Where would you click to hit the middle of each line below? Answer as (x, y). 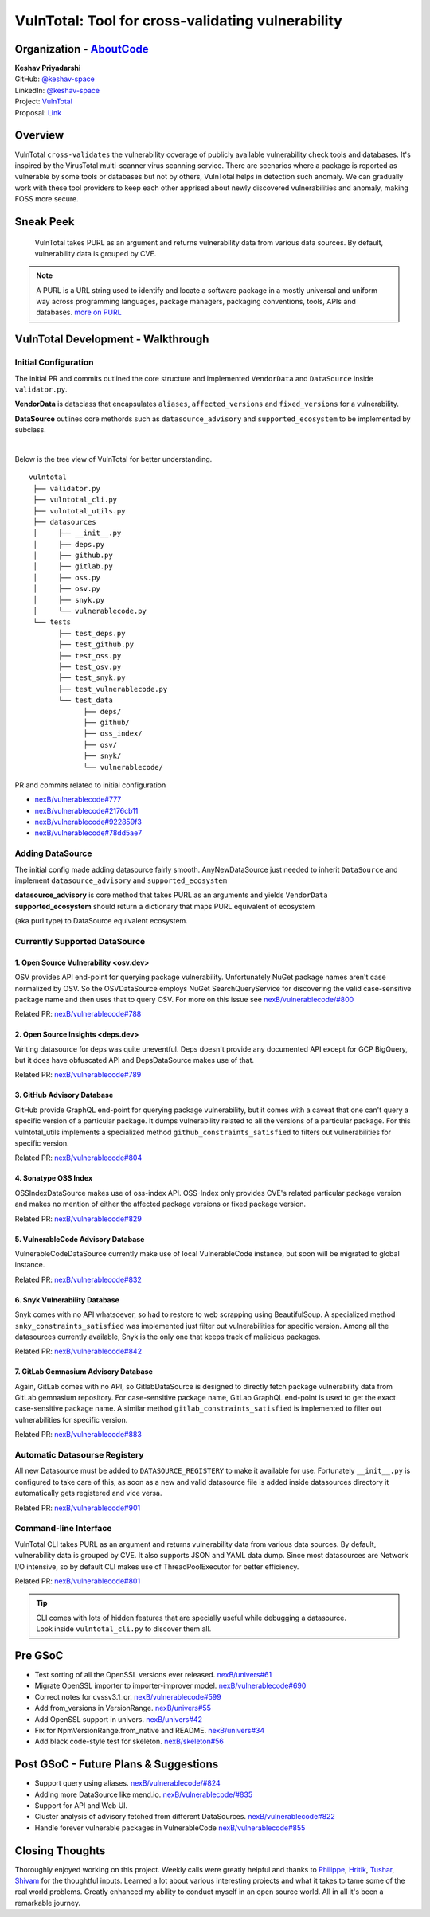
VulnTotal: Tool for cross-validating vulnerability (178, 21)
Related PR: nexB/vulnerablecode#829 (78, 1219)
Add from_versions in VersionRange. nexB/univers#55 (123, 1708)
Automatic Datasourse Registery (79, 1455)
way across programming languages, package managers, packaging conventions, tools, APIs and (196, 302)
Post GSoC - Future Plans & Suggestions (117, 1765)
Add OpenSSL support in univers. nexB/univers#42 (119, 1719)
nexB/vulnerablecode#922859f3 (88, 822)
